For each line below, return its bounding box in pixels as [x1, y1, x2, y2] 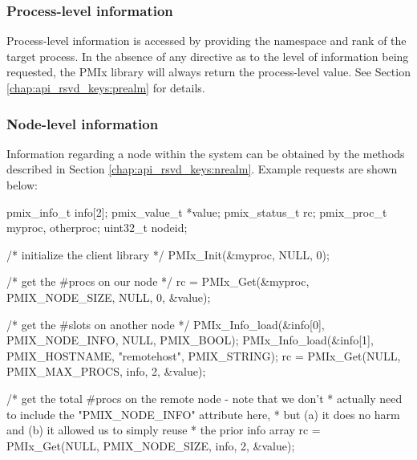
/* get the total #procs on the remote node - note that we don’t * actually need [6, 389, 403, 406]
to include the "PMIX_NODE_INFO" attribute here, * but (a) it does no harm [6, 405, 400, 422]
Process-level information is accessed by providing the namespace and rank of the [6, 32, 407, 49]
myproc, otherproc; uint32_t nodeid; [6, 219, 188, 236]
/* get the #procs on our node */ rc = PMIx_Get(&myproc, [6, 273, 310, 290]
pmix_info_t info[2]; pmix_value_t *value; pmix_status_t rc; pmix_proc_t [6, 203, 387, 220]
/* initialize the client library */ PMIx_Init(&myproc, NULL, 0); [6, 246, 330, 263]
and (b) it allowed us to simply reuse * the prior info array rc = [6, 421, 321, 438]
